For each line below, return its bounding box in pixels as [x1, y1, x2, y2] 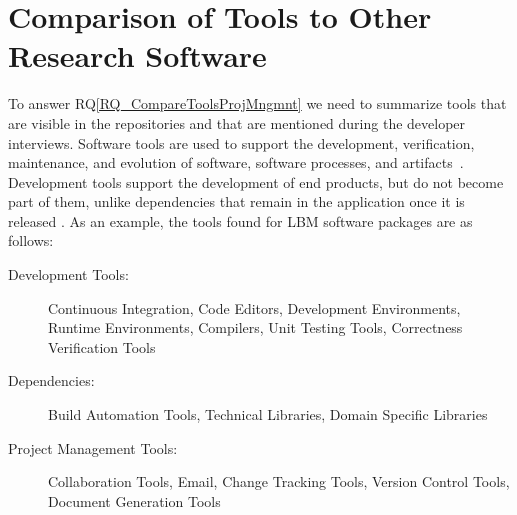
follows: [8, 230, 54, 251]
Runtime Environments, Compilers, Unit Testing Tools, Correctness [48, 317, 463, 338]
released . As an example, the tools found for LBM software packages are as [8, 210, 473, 231]
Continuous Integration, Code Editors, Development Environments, [48, 297, 461, 318]
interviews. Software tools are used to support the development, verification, [8, 132, 475, 153]
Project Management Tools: [8, 437, 178, 458]
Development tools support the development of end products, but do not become [8, 171, 504, 192]
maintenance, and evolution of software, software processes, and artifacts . [8, 152, 464, 173]
